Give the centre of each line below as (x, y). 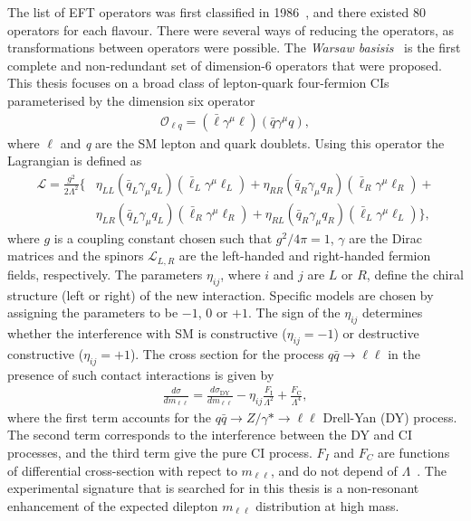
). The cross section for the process (227, 353)
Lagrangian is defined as (75, 161)
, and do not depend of (334, 470)
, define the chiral (415, 274)
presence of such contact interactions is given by (141, 374)
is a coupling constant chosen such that (163, 237)
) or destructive (376, 333)
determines (393, 313)
